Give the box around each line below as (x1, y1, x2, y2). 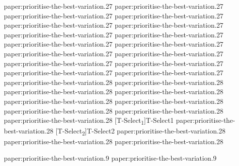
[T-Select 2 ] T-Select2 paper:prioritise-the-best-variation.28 (55, 126, 226, 137)
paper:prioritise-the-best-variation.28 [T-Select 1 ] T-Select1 (4, 115, 174, 126)
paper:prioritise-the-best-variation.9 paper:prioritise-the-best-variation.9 (4, 152, 217, 163)
